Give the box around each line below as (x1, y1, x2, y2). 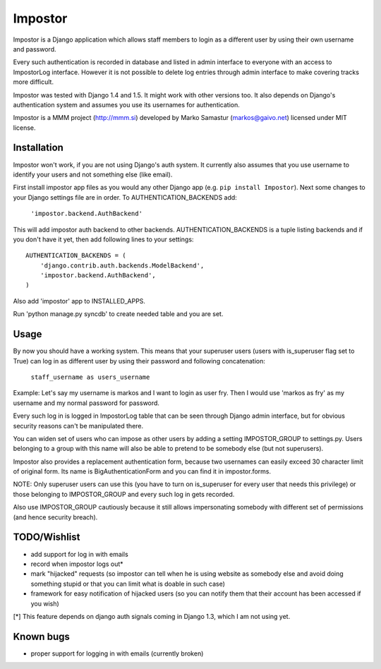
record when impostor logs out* (30, 560, 123, 568)
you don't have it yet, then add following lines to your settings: (13, 235, 194, 243)
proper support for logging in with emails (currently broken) (30, 649, 204, 658)
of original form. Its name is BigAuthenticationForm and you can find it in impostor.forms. (13, 467, 272, 476)
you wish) (30, 599, 59, 608)
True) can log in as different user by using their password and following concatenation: (13, 356, 266, 365)
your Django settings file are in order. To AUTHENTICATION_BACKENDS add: (13, 193, 238, 201)
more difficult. (13, 78, 54, 86)
